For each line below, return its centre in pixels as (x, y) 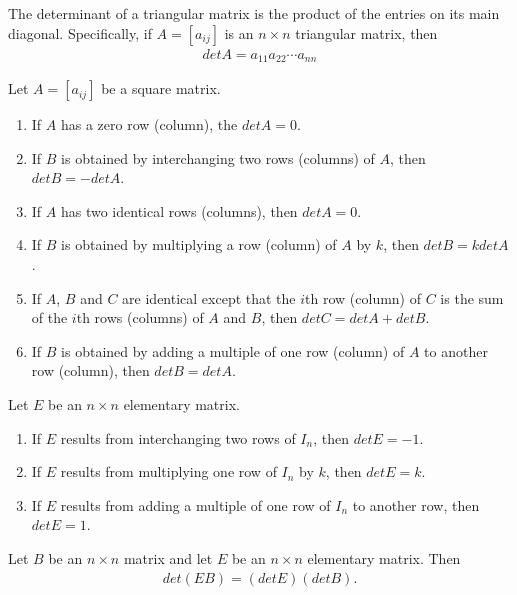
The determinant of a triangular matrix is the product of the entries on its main (254, 13)
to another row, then (416, 504)
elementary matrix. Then (384, 557)
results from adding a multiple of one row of (195, 504)
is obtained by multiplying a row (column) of (199, 244)
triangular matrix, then (366, 32)
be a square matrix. (161, 88)
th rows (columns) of (140, 317)
